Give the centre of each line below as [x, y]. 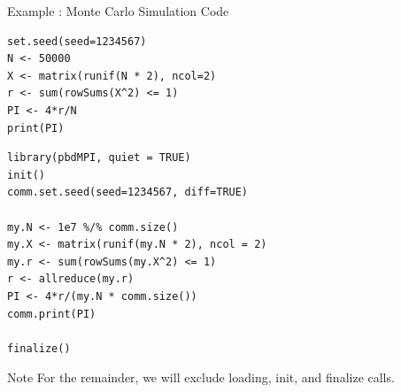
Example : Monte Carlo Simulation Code [118, 11]
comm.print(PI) [52, 314]
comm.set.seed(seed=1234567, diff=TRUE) [128, 192]
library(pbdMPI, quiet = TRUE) [99, 158]
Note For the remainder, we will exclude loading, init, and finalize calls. [201, 377]
